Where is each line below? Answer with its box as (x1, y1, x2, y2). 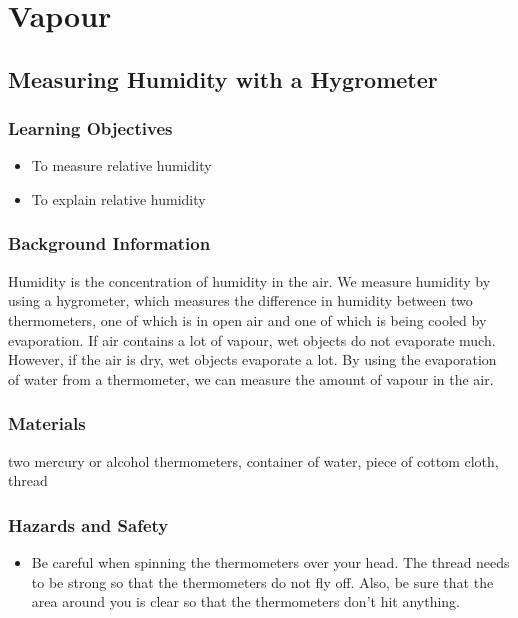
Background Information (8, 231, 211, 256)
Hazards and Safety (8, 512, 169, 537)
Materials (8, 411, 86, 436)
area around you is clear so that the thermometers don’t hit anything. (31, 591, 461, 612)
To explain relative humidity (31, 188, 206, 209)
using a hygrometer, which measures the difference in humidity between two (8, 290, 473, 311)
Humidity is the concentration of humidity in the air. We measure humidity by (8, 270, 491, 291)
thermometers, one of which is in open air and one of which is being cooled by (8, 309, 487, 330)
